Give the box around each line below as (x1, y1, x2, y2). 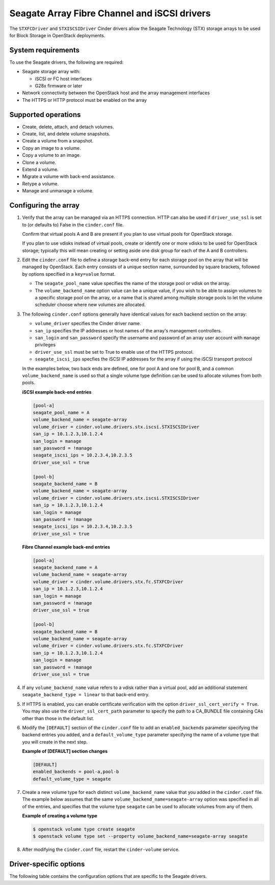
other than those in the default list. (22, 715, 94, 721)
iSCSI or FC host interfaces (35, 75, 92, 81)
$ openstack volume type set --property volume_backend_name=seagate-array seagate (33, 834, 248, 839)
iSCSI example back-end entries (22, 389, 92, 395)
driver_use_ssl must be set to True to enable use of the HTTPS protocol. (35, 349, 194, 355)
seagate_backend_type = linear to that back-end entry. (22, 692, 150, 698)
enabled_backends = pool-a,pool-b (33, 769, 119, 775)
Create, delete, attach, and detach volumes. (22, 124, 114, 130)
